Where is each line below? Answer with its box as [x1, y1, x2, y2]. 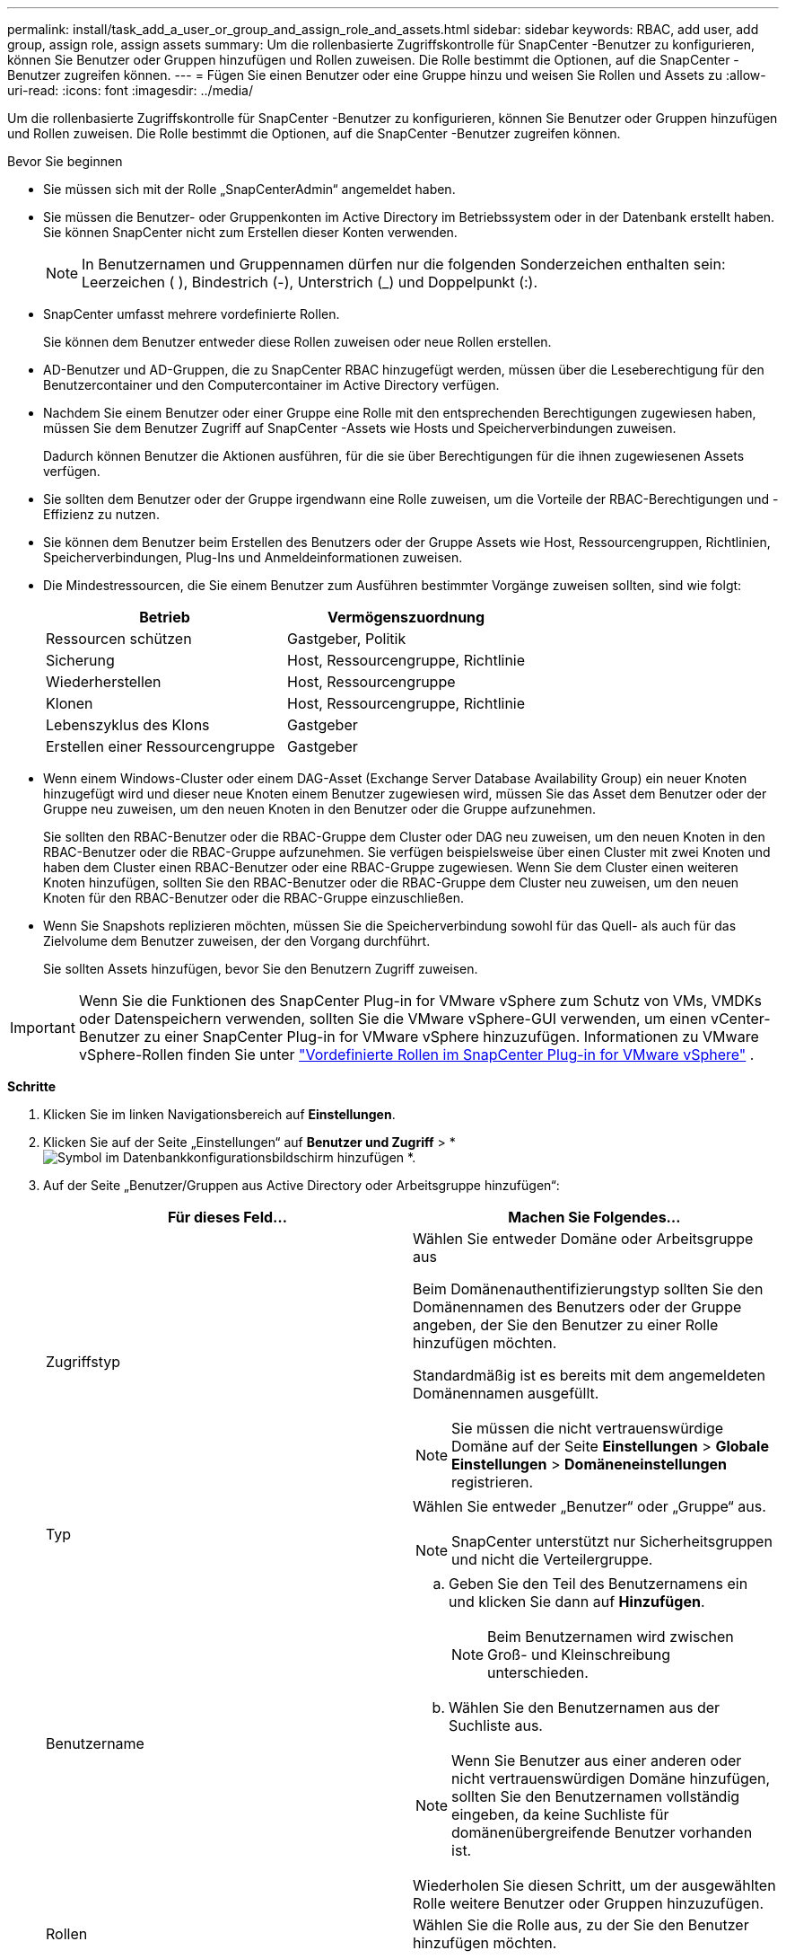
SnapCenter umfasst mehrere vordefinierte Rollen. [43, 306, 340, 322]
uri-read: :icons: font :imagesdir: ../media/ [7, 83, 253, 98]
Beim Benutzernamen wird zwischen [487, 1628, 734, 1646]
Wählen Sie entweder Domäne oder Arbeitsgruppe [413, 1230, 754, 1248]
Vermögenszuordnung [327, 608, 485, 626]
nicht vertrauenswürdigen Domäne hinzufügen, [451, 1769, 771, 1787]
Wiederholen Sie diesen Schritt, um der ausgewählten [413, 1876, 776, 1894]
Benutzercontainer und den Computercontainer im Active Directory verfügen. [43, 377, 500, 393]
